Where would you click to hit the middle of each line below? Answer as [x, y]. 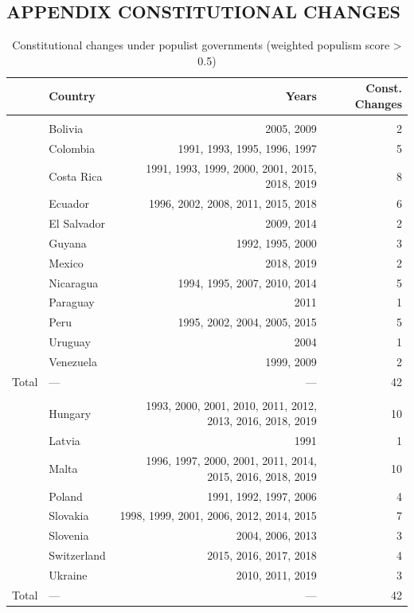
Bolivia [66, 129]
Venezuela [73, 361]
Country [72, 96]
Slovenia [69, 535]
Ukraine [68, 574]
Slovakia [69, 515]
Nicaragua [74, 282]
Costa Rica [76, 176]
